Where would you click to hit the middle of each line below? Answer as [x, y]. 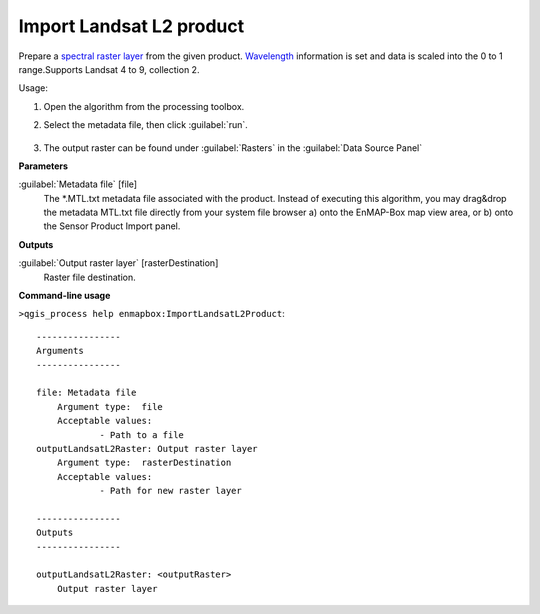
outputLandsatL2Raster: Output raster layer [147, 448]
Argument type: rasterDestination [144, 463]
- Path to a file [142, 434]
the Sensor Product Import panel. [112, 226]
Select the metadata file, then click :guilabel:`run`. [146, 125]
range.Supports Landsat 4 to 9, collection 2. [109, 69]
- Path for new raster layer [170, 491]
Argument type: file [110, 406]
